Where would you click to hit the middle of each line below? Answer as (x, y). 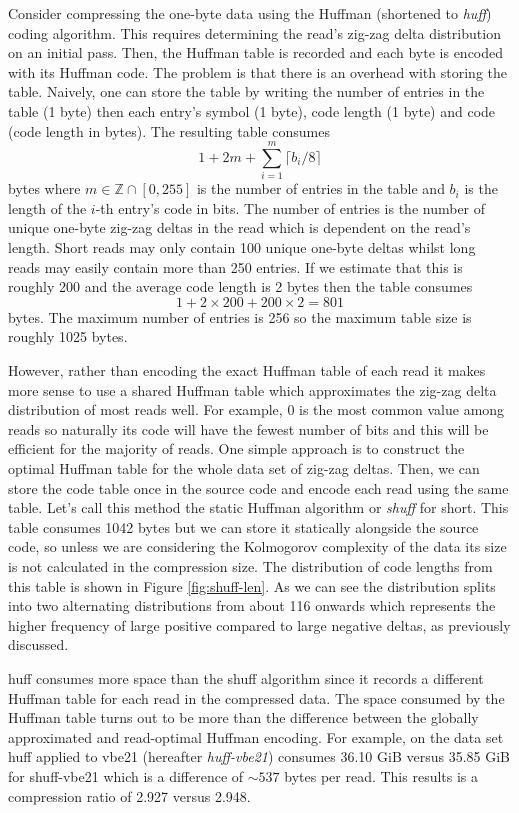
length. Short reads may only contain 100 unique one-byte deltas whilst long (242, 247)
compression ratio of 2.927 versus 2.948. (129, 795)
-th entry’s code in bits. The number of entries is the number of (290, 207)
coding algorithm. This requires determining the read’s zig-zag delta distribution (254, 32)
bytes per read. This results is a (381, 775)
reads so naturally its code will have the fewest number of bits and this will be (248, 428)
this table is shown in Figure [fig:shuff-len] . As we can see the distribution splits (252, 585)
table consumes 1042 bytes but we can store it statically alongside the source (243, 526)
